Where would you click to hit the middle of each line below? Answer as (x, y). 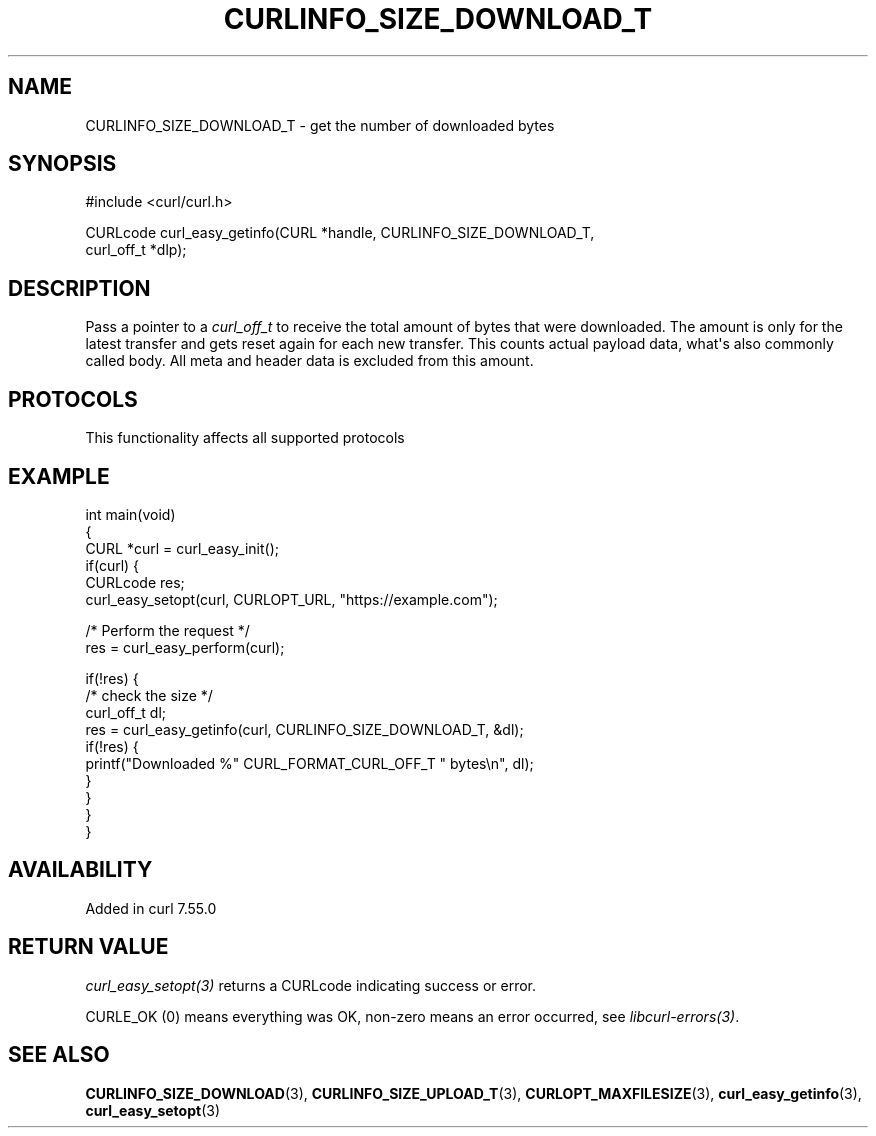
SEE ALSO (59, 1055)
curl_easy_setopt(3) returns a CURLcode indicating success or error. (311, 985)
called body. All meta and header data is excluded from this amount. (309, 361)
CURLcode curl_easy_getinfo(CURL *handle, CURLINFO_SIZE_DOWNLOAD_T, (340, 233)
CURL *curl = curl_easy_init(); (182, 548)
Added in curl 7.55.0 (151, 908)
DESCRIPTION (79, 288)
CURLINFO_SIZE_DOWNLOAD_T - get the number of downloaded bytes (320, 125)
